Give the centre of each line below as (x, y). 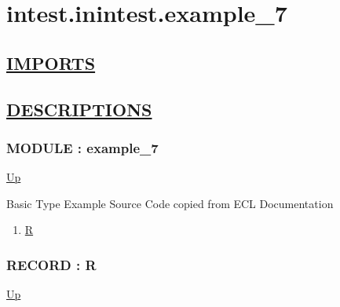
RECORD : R (51, 264)
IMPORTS (51, 62)
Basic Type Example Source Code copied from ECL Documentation (170, 203)
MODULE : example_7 (82, 147)
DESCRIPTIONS (79, 109)
